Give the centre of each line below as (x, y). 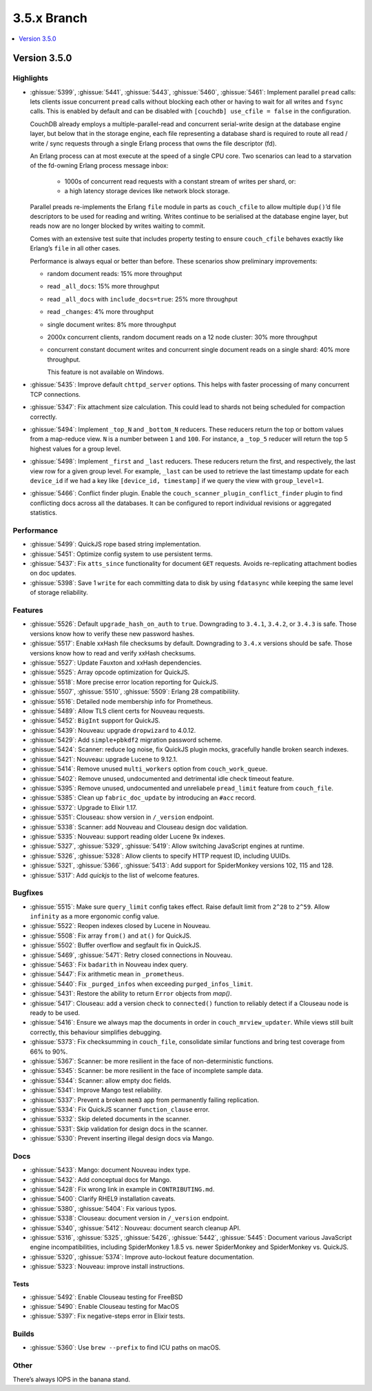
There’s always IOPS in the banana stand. (72, 1379)
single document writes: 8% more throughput (112, 324)
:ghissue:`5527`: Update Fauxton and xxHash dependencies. (116, 662)
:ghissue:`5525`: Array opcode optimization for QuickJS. (110, 672)
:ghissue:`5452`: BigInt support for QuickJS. (95, 720)
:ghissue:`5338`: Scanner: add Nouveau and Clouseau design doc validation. (139, 827)
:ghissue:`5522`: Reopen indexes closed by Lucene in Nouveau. (121, 926)
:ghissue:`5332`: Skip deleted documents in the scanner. (110, 1119)
